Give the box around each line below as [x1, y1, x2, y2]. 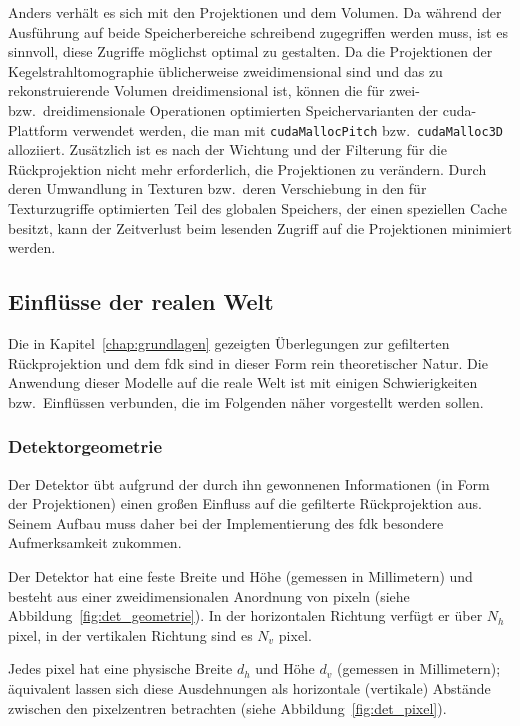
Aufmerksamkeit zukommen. [8, 532, 182, 553]
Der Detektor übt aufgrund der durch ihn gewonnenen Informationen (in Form [8, 473, 490, 494]
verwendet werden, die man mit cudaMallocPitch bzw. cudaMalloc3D [72, 119, 503, 140]
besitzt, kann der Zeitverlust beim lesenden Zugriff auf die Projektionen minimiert [8, 217, 512, 238]
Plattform [8, 119, 68, 140]
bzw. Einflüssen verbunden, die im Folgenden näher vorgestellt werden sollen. [8, 391, 484, 412]
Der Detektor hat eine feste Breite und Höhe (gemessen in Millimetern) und [8, 565, 473, 586]
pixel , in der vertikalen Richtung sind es [8, 624, 253, 645]
